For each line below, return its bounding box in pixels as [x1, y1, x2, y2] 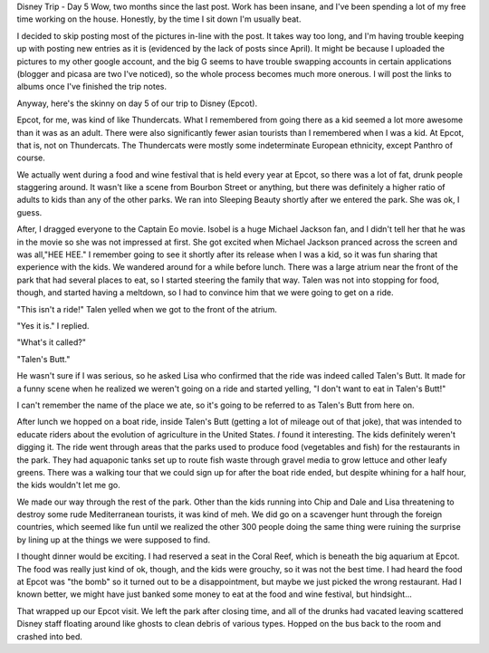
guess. [16, 206, 43, 217]
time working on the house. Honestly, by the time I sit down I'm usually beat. [16, 14, 302, 24]
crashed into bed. [16, 630, 83, 642]
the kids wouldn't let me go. [16, 480, 121, 491]
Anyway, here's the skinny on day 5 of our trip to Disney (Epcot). [16, 98, 258, 109]
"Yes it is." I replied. [16, 320, 90, 331]
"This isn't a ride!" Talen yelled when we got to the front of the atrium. [16, 303, 278, 314]
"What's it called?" [16, 337, 86, 348]
